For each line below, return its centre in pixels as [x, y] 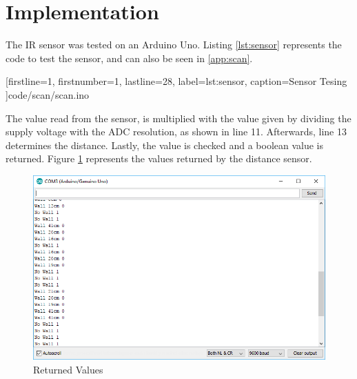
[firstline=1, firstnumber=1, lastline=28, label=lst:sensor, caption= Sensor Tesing [176, 81]
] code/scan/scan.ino [48, 94]
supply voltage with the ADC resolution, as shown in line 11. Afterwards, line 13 [176, 132]
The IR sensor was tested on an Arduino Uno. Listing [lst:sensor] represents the [174, 45]
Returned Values [68, 369]
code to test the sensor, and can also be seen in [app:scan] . [129, 58]
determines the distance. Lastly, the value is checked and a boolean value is [165, 145]
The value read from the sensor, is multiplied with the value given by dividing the [178, 118]
